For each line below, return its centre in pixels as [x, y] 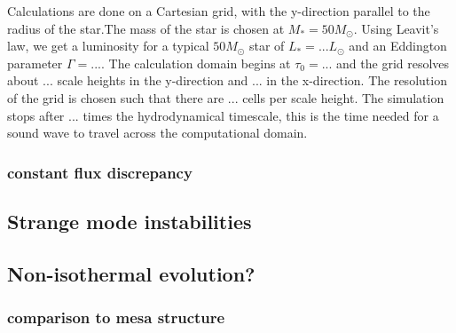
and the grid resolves [393, 63]
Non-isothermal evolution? [131, 273]
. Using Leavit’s [396, 28]
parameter [35, 63]
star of [267, 46]
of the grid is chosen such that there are [116, 97]
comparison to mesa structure [116, 317]
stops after [36, 115]
